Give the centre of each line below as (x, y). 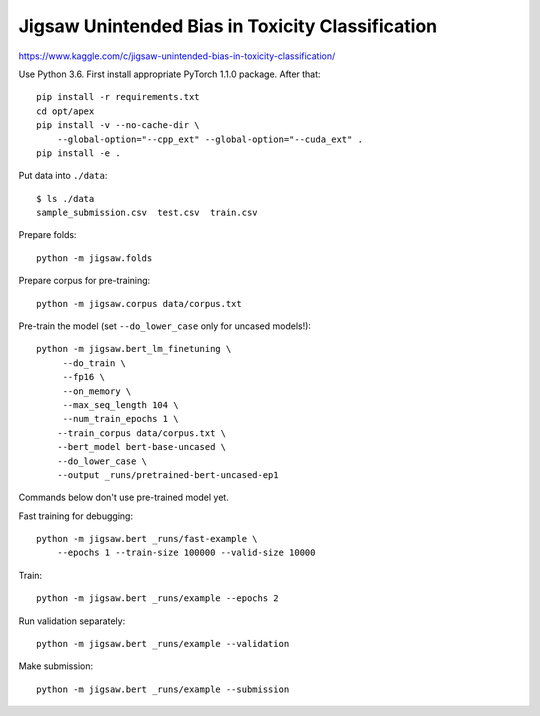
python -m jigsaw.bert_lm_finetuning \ (134, 349)
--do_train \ (94, 363)
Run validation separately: (72, 621)
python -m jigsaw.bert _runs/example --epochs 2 (157, 598)
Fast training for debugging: (76, 516)
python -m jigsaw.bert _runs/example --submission (163, 689)
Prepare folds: (47, 235)
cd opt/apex (65, 111)
